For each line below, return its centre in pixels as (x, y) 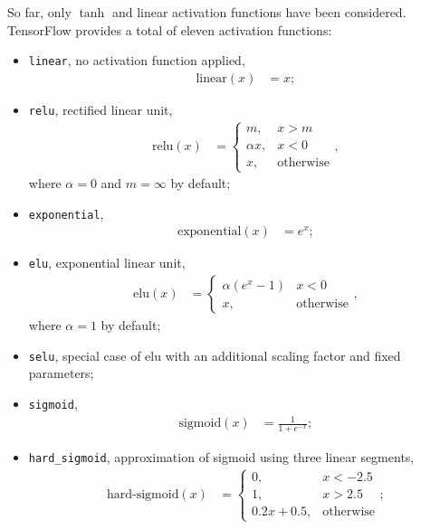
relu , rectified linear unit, (100, 109)
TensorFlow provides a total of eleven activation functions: (170, 29)
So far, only (39, 12)
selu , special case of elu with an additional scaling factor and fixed (215, 355)
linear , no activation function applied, (137, 60)
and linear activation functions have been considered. (259, 12)
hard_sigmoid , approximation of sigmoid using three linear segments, (221, 457)
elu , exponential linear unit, (107, 263)
